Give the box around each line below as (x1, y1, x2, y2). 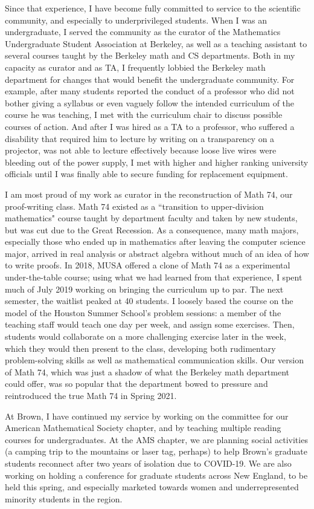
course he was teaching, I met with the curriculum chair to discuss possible (5, 108, 283, 121)
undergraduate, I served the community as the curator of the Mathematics (5, 25, 281, 38)
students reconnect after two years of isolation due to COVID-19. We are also (5, 456, 292, 469)
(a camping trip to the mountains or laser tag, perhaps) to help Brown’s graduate (5, 445, 307, 458)
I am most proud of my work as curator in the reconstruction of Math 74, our (5, 187, 293, 200)
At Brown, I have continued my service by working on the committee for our (5, 409, 289, 422)
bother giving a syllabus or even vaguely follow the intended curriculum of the (5, 96, 295, 109)
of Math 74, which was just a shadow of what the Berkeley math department (5, 365, 290, 378)
